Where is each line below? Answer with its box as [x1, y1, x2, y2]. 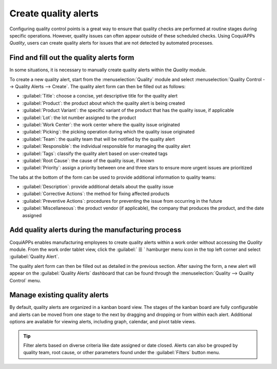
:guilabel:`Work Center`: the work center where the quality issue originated [22, 121, 180, 128]
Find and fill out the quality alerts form [9, 53, 134, 62]
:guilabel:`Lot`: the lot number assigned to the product [22, 114, 136, 121]
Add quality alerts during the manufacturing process [9, 226, 182, 235]
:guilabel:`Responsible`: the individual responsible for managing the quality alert [22, 143, 191, 149]
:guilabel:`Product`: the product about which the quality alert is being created [22, 100, 185, 106]
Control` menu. [9, 277, 41, 283]
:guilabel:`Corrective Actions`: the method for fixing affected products [22, 190, 170, 197]
